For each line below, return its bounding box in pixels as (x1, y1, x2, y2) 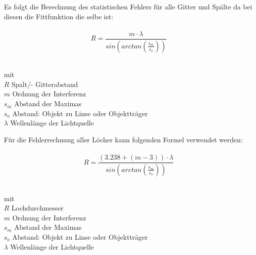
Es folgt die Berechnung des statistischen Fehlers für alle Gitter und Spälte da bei (4, 1, 253, 11)
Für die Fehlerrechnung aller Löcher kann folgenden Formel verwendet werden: (4, 134, 243, 144)
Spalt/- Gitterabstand (11, 79, 78, 89)
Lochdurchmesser (11, 203, 64, 213)
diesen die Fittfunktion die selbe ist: (4, 11, 113, 21)
